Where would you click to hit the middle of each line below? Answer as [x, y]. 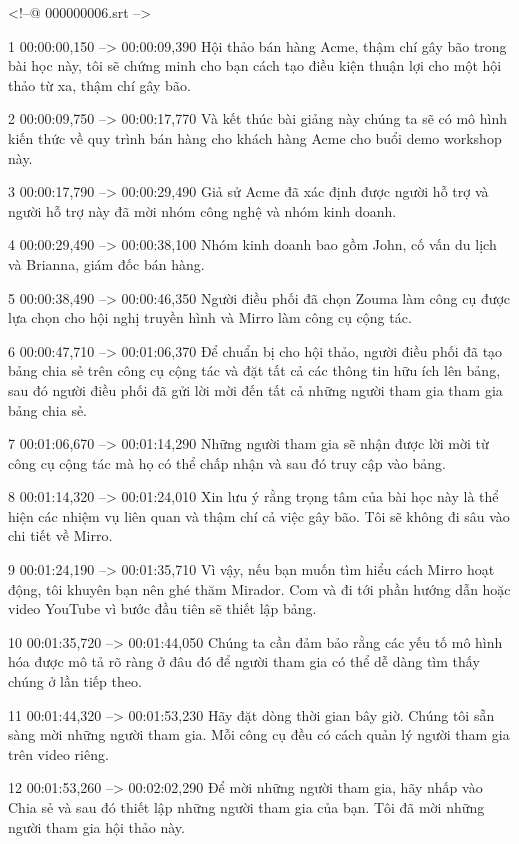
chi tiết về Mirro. [60, 535]
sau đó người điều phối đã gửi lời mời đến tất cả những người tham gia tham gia [255, 389]
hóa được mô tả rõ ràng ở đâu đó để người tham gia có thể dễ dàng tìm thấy [244, 661]
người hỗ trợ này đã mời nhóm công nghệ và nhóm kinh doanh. [202, 210]
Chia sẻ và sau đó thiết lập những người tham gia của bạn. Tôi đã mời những [246, 807]
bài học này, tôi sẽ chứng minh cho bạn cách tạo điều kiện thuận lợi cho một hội [255, 65]
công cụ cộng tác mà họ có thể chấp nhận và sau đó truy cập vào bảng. [227, 462]
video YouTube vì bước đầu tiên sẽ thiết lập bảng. [162, 608]
